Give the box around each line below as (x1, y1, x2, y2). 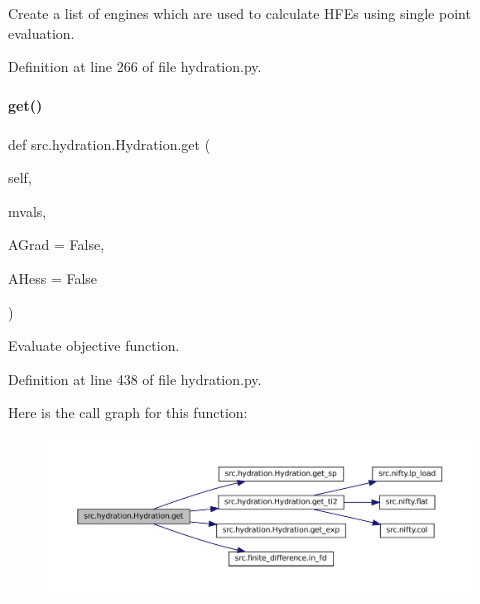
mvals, (8, 200, 47, 221)
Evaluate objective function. (8, 335, 180, 356)
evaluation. (8, 22, 75, 43)
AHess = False (8, 267, 98, 288)
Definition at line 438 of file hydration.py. (8, 368, 262, 389)
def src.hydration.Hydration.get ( (8, 133, 211, 154)
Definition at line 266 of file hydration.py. (8, 56, 262, 77)
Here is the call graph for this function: (8, 402, 248, 423)
